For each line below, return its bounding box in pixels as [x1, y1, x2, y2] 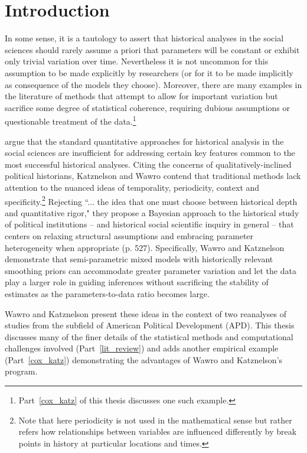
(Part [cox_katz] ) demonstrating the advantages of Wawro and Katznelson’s [5, 353, 283, 366]
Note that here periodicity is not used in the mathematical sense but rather [18, 413, 292, 426]
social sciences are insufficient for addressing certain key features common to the [5, 146, 295, 159]
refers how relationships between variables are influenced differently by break [18, 425, 297, 438]
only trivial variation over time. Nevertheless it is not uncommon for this [5, 55, 269, 67]
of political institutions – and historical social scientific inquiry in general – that [5, 218, 294, 230]
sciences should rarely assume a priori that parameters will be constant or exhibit [5, 43, 300, 56]
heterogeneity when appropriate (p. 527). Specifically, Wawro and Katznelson [5, 241, 285, 253]
